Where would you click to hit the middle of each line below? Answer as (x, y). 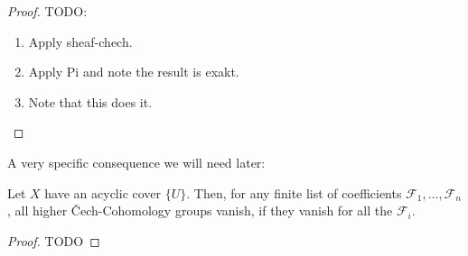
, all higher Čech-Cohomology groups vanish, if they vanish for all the (200, 210)
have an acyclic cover (103, 192)
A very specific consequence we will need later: (136, 162)
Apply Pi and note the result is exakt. (134, 72)
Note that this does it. (90, 101)
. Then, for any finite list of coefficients (294, 192)
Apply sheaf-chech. (80, 41)
